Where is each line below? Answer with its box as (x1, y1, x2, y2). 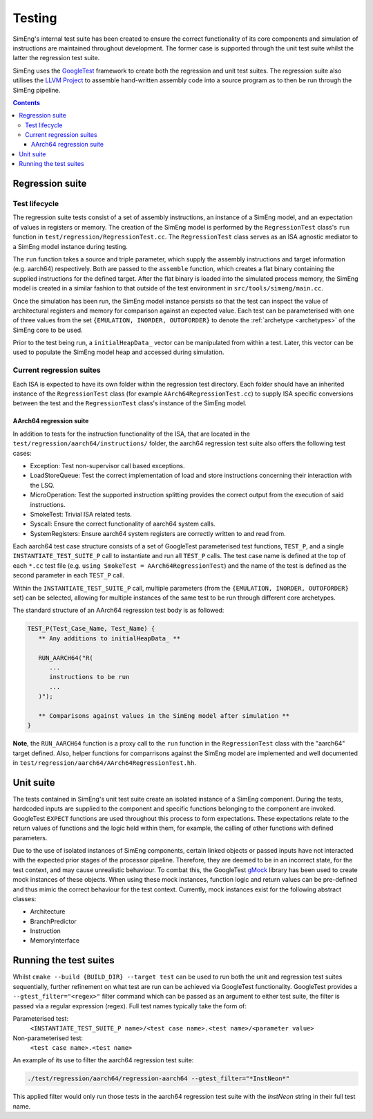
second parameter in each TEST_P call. (12, 571, 124, 580)
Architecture (30, 907, 66, 916)
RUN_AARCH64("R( (38, 654, 93, 662)
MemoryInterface (30, 936, 80, 945)
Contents (12, 98, 41, 107)
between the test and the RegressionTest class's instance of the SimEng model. (12, 399, 247, 407)
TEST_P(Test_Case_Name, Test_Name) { (27, 625, 155, 633)
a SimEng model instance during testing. (12, 242, 128, 250)
